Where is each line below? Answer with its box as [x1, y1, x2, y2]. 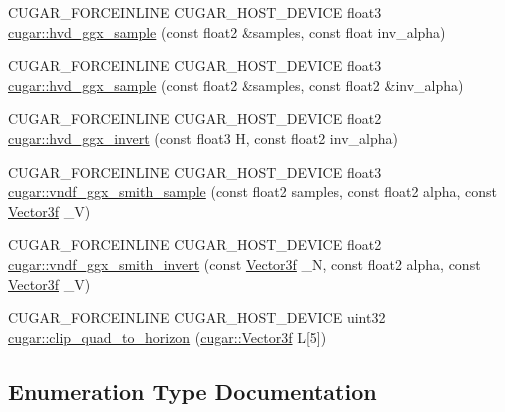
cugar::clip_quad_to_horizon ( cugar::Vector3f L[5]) [8, 326, 327, 347]
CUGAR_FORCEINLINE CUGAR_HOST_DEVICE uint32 [8, 307, 386, 328]
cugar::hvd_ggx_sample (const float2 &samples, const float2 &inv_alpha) [8, 74, 464, 95]
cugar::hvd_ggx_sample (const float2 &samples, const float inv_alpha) [8, 21, 446, 42]
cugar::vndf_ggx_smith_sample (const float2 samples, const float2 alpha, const [8, 181, 498, 202]
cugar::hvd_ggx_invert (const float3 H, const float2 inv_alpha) [8, 127, 398, 148]
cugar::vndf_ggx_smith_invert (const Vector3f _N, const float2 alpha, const [8, 253, 481, 274]
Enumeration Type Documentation [8, 375, 377, 406]
